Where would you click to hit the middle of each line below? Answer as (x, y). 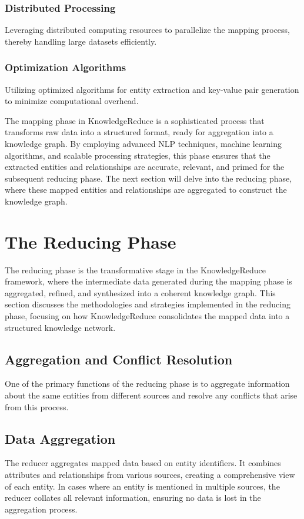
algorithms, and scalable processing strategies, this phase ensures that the (138, 155)
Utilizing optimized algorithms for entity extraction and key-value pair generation (152, 89)
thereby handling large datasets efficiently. (81, 41)
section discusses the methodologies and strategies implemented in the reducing (148, 304)
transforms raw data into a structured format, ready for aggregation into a (139, 132)
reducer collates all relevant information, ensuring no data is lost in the (133, 498)
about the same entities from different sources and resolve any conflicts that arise (151, 395)
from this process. (37, 406)
